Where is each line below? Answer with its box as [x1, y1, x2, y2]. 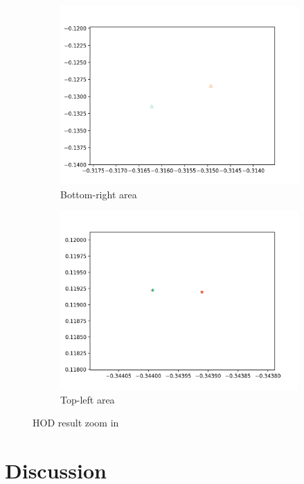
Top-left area [60, 392, 115, 406]
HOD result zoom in [33, 415, 119, 430]
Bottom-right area [60, 187, 137, 201]
